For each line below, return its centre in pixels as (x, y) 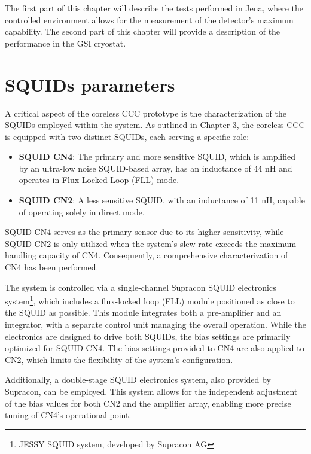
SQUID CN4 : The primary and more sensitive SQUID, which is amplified (157, 156)
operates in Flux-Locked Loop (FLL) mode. (99, 180)
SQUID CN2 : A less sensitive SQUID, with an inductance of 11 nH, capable (162, 200)
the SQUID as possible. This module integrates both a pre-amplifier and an (143, 313)
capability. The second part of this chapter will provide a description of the (143, 31)
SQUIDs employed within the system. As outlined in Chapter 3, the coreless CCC (155, 125)
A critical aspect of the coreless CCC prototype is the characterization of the (146, 113)
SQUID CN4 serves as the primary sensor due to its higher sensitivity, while (144, 232)
